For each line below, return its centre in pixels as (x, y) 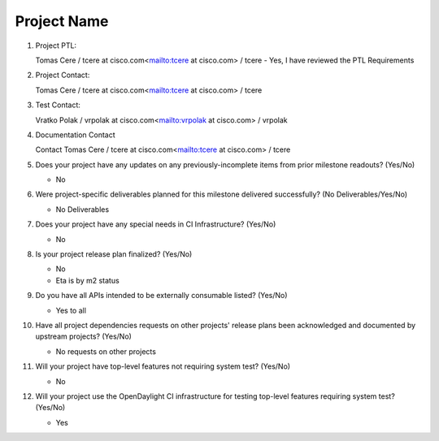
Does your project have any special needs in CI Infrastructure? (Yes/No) (156, 224)
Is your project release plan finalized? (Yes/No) (114, 254)
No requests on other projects (106, 351)
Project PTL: (56, 45)
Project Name (62, 21)
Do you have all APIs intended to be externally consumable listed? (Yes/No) (161, 296)
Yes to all (71, 310)
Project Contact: (63, 75)
